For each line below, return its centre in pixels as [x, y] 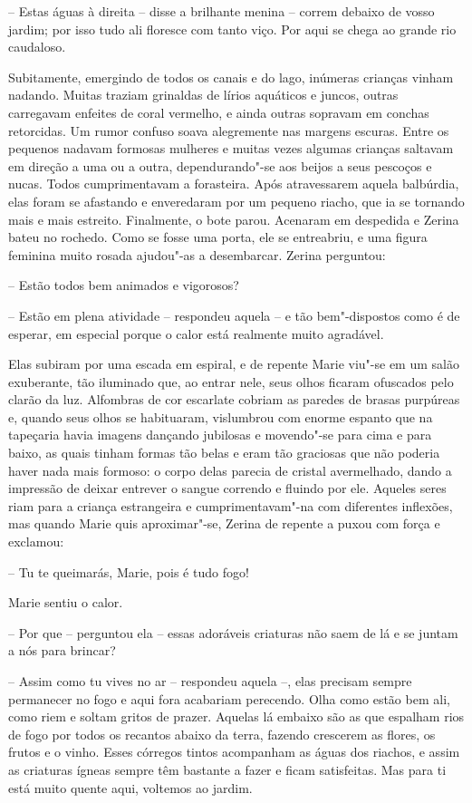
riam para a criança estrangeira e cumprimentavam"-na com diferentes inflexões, [231, 505]
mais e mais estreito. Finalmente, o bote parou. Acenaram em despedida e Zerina [234, 219]
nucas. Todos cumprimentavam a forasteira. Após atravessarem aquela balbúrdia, [234, 184]
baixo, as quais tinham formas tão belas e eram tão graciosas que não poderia [224, 453]
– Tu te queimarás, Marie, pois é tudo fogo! [129, 571]
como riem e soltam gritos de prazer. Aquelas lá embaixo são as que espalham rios [236, 716]
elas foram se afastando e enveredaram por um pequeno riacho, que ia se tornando [236, 201]
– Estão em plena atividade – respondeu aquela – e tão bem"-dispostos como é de [234, 315]
